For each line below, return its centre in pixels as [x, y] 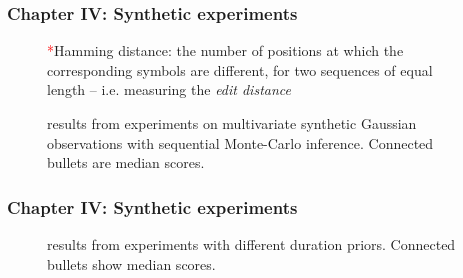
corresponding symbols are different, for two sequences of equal [240, 69]
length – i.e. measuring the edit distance [169, 89]
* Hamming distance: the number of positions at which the [225, 50]
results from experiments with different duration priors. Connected [251, 244]
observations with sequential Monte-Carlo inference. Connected [240, 142]
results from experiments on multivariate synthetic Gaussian [232, 123]
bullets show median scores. [131, 263]
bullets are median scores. [126, 162]
